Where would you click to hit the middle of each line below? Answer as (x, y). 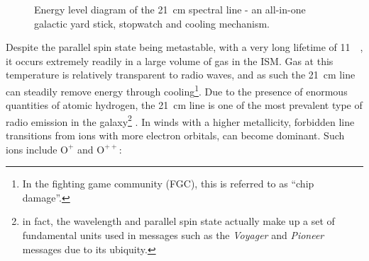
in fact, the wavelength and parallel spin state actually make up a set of (178, 221)
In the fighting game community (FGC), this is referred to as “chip (168, 184)
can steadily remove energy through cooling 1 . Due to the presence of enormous (177, 90)
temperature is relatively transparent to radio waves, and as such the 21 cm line (181, 75)
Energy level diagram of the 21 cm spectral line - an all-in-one (170, 9)
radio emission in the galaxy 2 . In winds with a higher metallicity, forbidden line (180, 120)
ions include (32, 149)
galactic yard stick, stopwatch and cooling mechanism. (152, 23)
